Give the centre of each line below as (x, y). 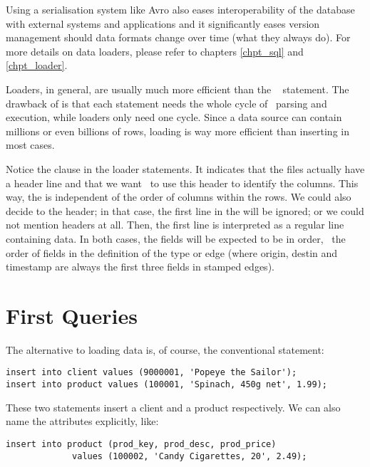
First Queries (72, 315)
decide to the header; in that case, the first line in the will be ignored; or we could (185, 210)
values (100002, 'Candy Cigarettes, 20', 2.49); (190, 456)
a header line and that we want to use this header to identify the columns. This (182, 183)
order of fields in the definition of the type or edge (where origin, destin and (172, 252)
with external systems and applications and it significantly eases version (163, 23)
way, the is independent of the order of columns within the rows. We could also (179, 197)
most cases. (30, 145)
